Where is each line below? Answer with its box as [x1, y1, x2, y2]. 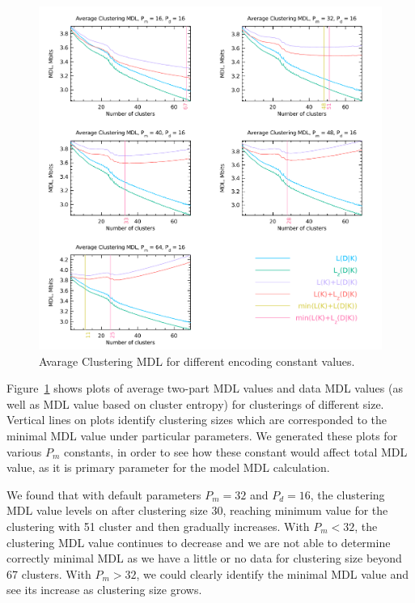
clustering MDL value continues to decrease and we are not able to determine [6, 533, 391, 550]
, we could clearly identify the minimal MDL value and [136, 565, 409, 582]
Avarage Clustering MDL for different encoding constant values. [39, 352, 355, 369]
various [6, 443, 42, 460]
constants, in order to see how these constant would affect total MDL [64, 443, 408, 460]
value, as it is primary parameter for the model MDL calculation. [6, 459, 330, 476]
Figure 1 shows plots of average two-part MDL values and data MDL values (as [6, 380, 403, 397]
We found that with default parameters [6, 486, 201, 503]
